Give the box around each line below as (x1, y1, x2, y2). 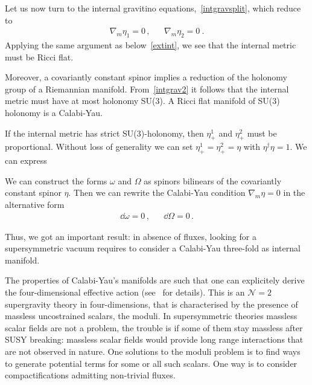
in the (283, 186, 305, 199)
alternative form (5, 198, 65, 210)
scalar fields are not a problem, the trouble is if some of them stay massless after (5, 321, 303, 334)
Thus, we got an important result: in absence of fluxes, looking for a (5, 230, 256, 242)
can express (5, 154, 47, 167)
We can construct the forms (5, 174, 107, 187)
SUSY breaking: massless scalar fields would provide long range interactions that (5, 333, 304, 346)
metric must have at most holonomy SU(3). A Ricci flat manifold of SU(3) (5, 94, 280, 107)
